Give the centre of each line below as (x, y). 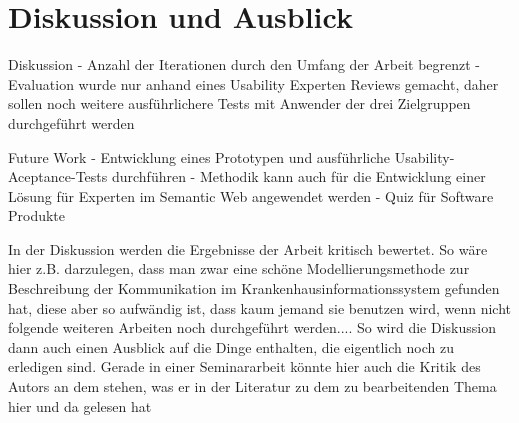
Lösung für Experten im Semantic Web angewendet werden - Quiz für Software (251, 195)
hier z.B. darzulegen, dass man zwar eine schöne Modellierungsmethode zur (239, 268)
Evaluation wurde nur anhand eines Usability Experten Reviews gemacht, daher (253, 83)
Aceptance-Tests (58, 176)
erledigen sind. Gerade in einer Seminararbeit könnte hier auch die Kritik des (244, 366)
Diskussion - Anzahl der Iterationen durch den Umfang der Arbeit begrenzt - (244, 64)
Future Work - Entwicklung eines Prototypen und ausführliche (199, 156)
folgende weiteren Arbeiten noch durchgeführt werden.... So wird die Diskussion (252, 327)
